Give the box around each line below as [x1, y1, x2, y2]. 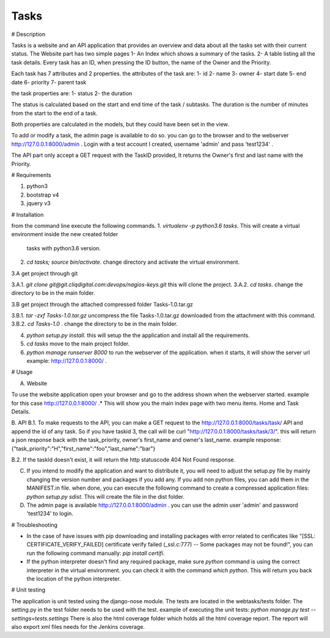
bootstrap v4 [26, 191, 59, 198]
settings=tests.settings [11, 614, 69, 622]
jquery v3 [26, 200, 51, 207]
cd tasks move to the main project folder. [26, 340, 130, 347]
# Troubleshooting [11, 521, 58, 528]
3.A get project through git [11, 269, 78, 277]
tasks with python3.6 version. [26, 244, 101, 252]
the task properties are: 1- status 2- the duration [11, 89, 133, 97]
